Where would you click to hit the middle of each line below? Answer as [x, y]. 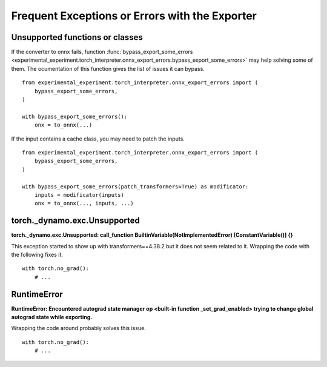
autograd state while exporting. [52, 317]
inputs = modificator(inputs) [79, 195]
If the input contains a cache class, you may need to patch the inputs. [98, 139]
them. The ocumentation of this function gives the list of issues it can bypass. [108, 68]
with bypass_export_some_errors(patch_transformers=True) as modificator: [135, 187]
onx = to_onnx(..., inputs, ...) [84, 203]
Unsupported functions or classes [77, 37]
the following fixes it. [37, 255]
